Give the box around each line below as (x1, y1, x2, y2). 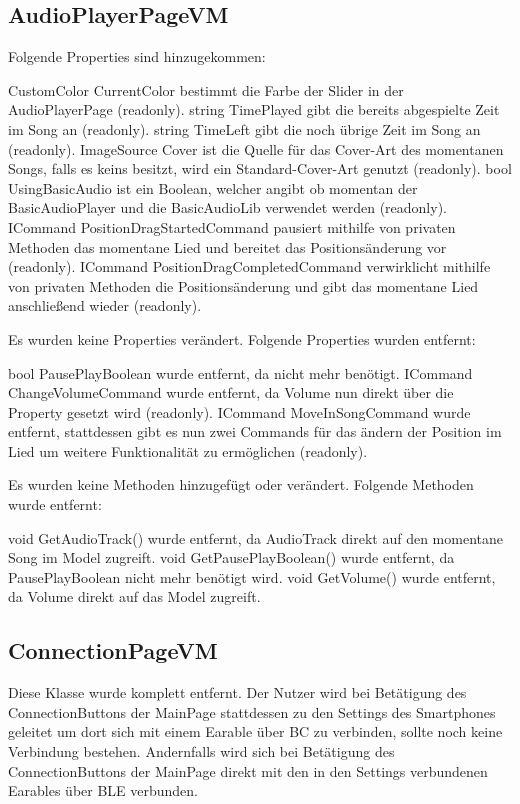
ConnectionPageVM (8, 635, 218, 666)
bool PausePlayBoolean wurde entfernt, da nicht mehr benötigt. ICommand (8, 362, 473, 383)
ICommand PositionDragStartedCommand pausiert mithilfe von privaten (8, 216, 456, 237)
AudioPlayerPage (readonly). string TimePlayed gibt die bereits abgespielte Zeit (8, 99, 500, 120)
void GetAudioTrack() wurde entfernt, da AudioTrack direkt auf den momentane (8, 527, 503, 548)
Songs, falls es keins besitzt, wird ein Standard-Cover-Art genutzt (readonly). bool (8, 158, 512, 179)
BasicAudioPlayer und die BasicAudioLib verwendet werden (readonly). (8, 197, 447, 218)
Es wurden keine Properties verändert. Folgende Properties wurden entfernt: (8, 328, 476, 349)
